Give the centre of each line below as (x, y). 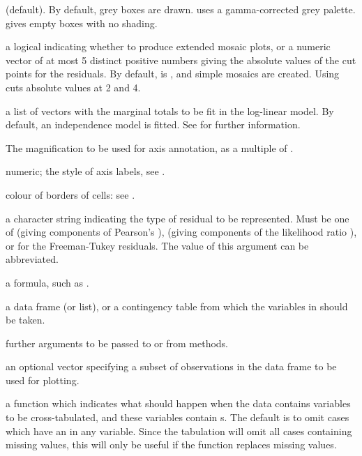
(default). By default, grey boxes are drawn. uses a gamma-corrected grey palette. (181, 9)
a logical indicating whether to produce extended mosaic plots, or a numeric (168, 46)
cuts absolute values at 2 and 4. (73, 87)
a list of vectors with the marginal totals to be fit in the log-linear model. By (170, 111)
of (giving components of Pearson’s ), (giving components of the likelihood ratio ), (181, 232)
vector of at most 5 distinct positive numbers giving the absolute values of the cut (181, 60)
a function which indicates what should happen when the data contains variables (178, 403)
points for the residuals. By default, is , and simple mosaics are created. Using (173, 74)
